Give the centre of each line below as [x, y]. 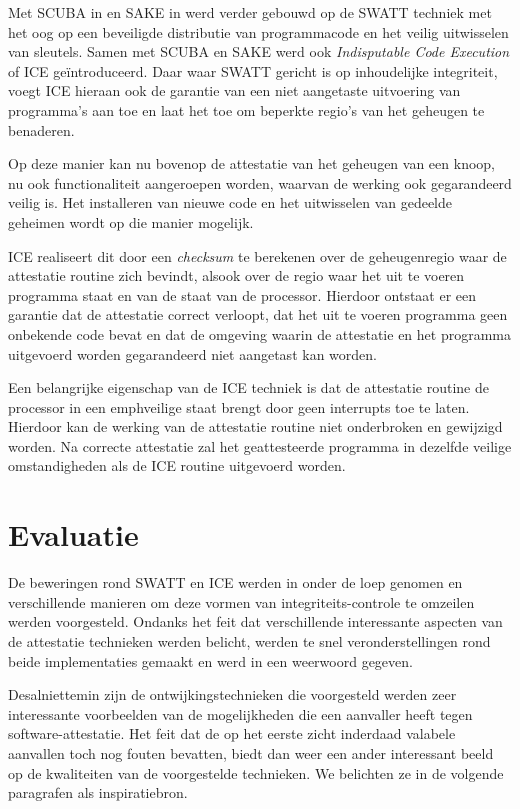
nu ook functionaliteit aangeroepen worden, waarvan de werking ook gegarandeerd [260, 182]
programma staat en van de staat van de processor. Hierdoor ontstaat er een [242, 294]
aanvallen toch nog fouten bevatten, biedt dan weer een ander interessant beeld [251, 752]
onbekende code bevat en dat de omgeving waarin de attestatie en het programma [259, 333]
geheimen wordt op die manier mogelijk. [131, 221]
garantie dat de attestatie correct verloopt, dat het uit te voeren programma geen [258, 314]
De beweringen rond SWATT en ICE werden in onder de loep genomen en [235, 582]
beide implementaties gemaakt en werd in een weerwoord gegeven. [210, 660]
